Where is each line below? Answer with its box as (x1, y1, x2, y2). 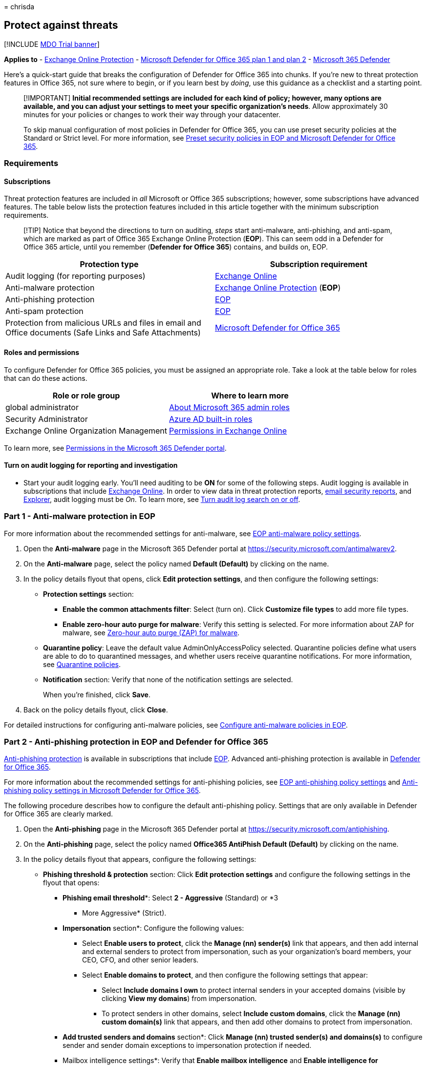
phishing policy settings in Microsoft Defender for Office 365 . (4, 786, 201, 795)
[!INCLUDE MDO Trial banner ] (4, 40, 100, 48)
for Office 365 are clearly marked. (4, 810, 113, 818)
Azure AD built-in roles (169, 414, 253, 424)
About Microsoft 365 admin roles (169, 402, 290, 412)
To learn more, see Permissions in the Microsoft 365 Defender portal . (4, 443, 227, 452)
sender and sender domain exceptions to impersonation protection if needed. (63, 1041, 312, 1050)
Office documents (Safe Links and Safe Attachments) (5, 328, 201, 338)
